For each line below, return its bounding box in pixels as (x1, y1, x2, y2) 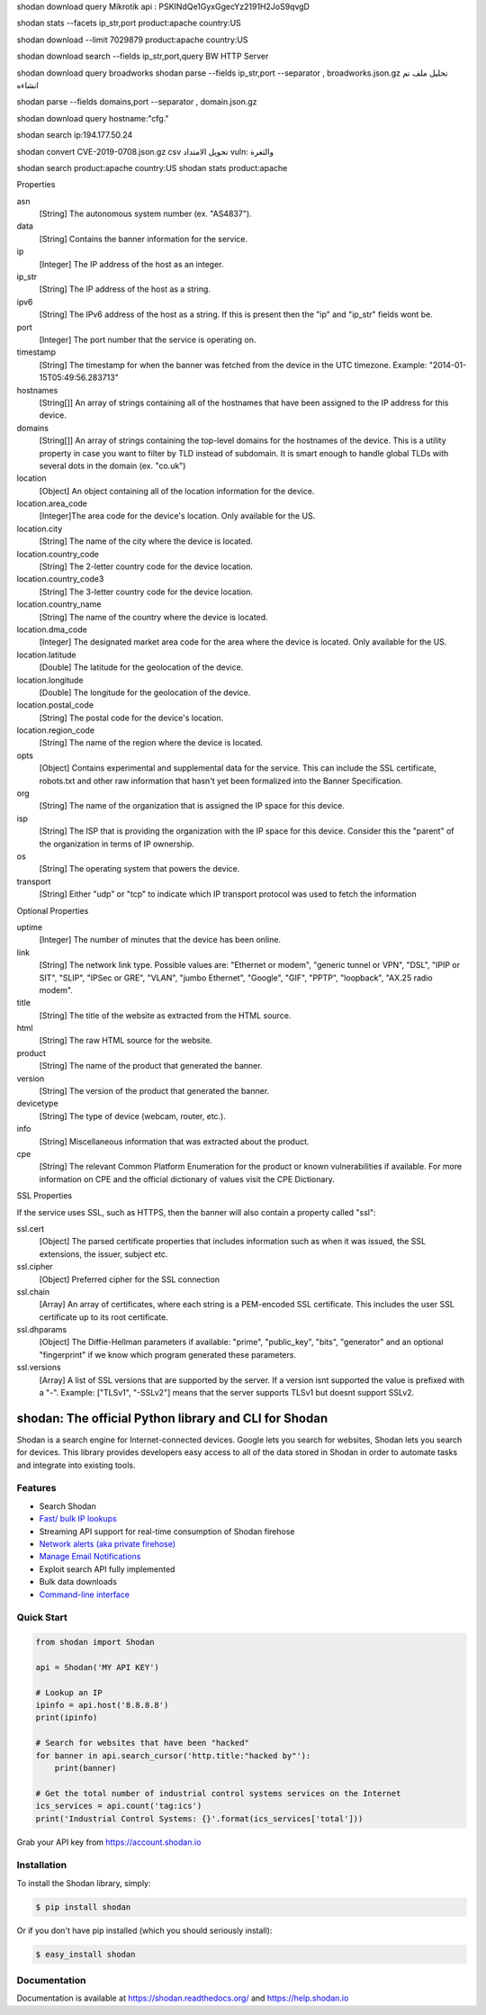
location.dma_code (16, 624, 87, 635)
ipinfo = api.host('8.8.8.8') (35, 1700, 169, 1711)
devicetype (16, 1098, 58, 1109)
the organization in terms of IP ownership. (39, 838, 195, 849)
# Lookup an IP (35, 1687, 103, 1697)
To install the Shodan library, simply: (16, 1877, 151, 1888)
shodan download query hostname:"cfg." (16, 113, 170, 123)
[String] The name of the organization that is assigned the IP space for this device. (39, 800, 346, 811)
